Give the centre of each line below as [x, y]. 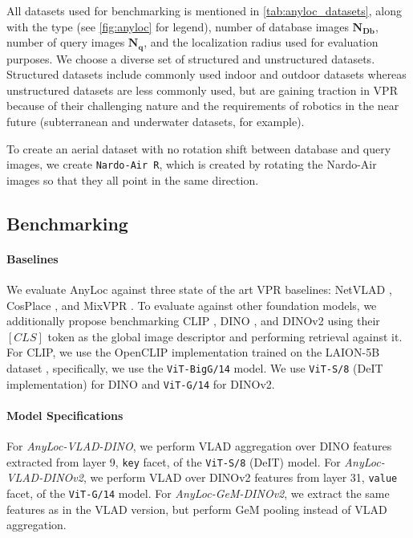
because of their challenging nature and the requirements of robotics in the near [203, 106]
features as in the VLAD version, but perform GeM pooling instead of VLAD [197, 509]
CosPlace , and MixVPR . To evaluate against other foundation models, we [192, 305]
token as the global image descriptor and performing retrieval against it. [225, 336]
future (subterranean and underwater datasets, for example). [156, 122]
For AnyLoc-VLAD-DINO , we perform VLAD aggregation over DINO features [199, 446]
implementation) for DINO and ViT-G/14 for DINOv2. [141, 383]
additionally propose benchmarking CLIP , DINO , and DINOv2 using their [193, 321]
